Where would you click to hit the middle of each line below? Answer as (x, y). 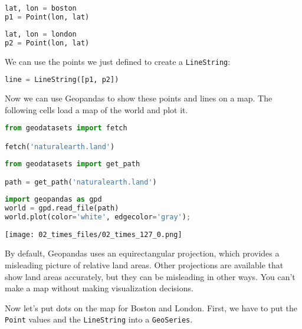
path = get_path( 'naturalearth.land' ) (81, 182)
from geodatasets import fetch (66, 128)
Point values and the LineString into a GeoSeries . (99, 319)
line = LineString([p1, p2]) (62, 80)
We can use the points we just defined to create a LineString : (118, 61)
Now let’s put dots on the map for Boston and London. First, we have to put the (151, 307)
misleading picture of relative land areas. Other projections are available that (144, 264)
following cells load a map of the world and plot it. (96, 109)
